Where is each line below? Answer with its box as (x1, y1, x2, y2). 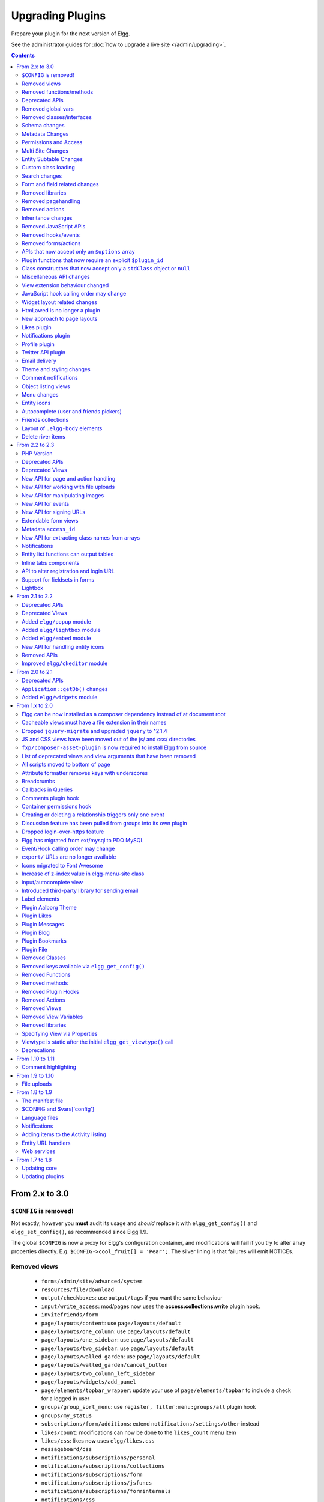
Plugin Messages (22, 920, 64, 928)
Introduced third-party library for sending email (22, 887, 139, 894)
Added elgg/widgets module (22, 694, 98, 701)
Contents (11, 52, 35, 59)
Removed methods (22, 979, 68, 987)
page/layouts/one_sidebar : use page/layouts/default (41, 1336, 194, 1343)
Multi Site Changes (22, 147, 69, 154)
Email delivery (22, 357, 56, 365)
